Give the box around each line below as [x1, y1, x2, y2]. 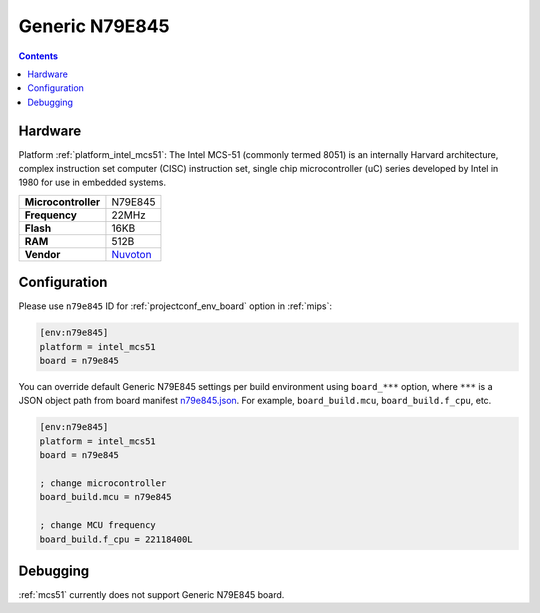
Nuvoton [111, 247, 152, 261]
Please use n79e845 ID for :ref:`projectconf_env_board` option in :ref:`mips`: [18, 300, 333, 312]
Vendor [24, 247, 61, 261]
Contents [18, 50, 59, 62]
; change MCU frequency [39, 520, 157, 531]
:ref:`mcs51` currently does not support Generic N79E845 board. [18, 589, 285, 601]
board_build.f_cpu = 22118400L [39, 533, 194, 545]
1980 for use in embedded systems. [18, 176, 167, 189]
